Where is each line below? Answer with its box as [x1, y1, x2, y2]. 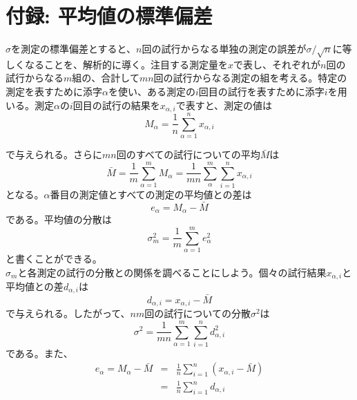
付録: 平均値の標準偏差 [6, 1, 213, 30]
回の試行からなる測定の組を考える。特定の [153, 70, 347, 85]
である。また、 [6, 345, 73, 360]
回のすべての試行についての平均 [116, 147, 260, 162]
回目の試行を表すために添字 [198, 84, 325, 99]
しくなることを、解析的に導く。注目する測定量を [6, 57, 228, 71]
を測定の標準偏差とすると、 [11, 41, 137, 56]
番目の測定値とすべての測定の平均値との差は [50, 187, 252, 201]
